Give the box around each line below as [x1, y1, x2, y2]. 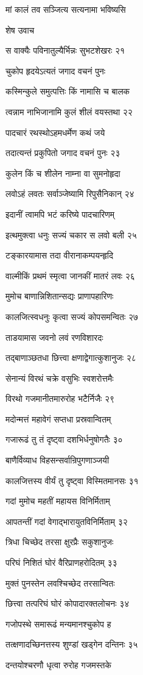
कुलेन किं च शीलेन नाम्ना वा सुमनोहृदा [5, 166, 120, 179]
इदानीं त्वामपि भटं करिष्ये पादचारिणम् [5, 207, 114, 220]
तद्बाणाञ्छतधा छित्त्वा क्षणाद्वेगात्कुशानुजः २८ [5, 351, 136, 364]
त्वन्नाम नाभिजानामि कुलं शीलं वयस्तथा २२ [5, 105, 133, 118]
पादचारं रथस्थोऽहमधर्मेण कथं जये [5, 126, 105, 138]
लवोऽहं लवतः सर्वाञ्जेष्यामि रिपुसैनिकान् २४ [5, 187, 134, 200]
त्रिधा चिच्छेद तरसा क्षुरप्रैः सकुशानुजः [5, 535, 114, 548]
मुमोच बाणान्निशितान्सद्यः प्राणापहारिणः [5, 290, 114, 302]
